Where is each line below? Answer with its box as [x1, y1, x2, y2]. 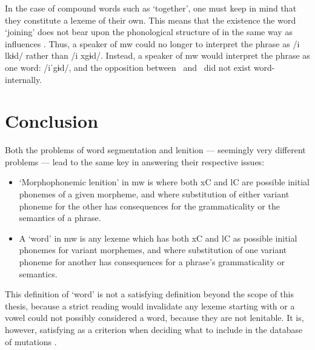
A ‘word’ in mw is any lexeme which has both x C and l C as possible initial [19, 231, 297, 244]
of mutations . [5, 335, 57, 348]
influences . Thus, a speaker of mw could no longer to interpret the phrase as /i [5, 37, 300, 50]
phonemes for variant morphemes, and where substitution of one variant [19, 243, 287, 256]
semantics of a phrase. [19, 211, 101, 224]
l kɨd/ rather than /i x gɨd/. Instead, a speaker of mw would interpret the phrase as [5, 49, 310, 62]
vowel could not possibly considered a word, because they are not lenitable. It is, [5, 311, 304, 324]
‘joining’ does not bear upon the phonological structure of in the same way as [5, 25, 293, 38]
